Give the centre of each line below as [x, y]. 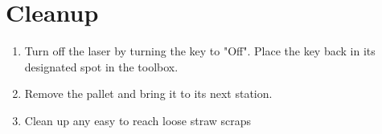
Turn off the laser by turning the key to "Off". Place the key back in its [200, 51]
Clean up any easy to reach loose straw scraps [138, 120]
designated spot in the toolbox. [101, 66]
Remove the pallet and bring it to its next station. [148, 93]
